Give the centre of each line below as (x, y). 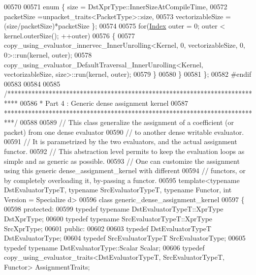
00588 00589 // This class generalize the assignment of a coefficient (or (127, 122)
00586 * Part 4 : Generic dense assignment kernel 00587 (104, 103)
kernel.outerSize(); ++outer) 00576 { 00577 (70, 35)
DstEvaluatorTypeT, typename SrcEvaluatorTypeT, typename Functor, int (118, 190)
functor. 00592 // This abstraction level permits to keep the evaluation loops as (124, 151)
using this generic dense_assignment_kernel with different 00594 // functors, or (125, 170)
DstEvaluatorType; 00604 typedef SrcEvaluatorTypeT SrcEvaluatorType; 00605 (125, 238)
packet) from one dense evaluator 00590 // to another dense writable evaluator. (124, 132)
